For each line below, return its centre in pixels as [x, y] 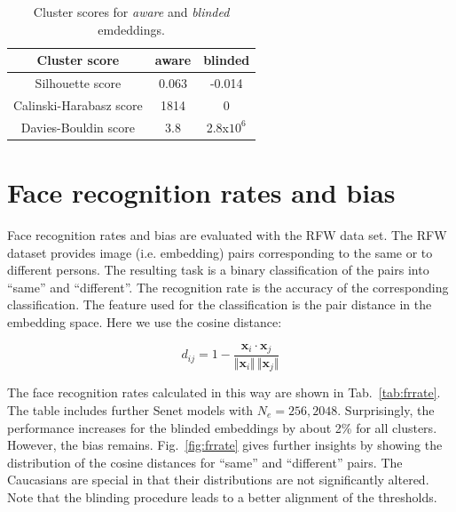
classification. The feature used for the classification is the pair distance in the [220, 304]
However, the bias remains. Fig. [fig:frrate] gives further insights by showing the [225, 445]
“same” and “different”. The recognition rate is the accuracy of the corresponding [228, 287]
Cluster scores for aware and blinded [131, 12]
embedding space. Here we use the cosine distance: [145, 321]
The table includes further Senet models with [130, 410]
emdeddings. [131, 29]
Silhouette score [78, 83]
